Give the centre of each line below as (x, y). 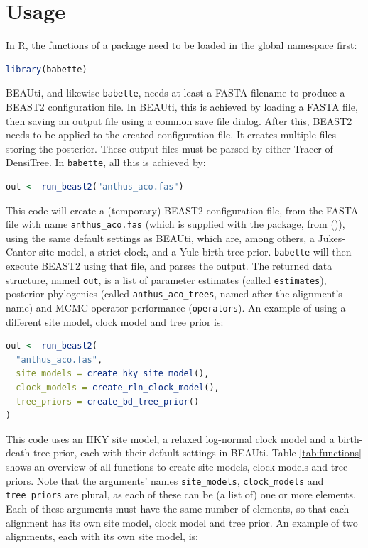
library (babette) (47, 69)
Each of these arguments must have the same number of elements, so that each (178, 508)
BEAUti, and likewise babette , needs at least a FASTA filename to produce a (175, 93)
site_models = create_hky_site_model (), (113, 374)
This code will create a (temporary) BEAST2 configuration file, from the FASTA (182, 210)
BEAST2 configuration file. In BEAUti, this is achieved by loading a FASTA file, (182, 106)
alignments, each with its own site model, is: (102, 536)
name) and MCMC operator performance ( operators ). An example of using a (176, 307)
